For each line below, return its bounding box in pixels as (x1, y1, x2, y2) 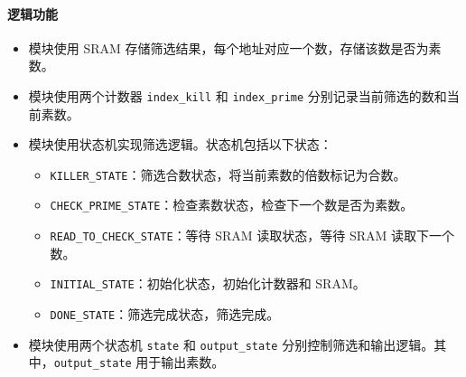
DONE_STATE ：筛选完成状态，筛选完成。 (50, 305, 280, 324)
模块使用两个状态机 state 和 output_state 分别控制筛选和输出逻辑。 (28, 335, 434, 353)
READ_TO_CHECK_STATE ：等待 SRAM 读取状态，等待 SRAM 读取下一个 (50, 226, 455, 245)
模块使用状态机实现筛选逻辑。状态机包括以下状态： (28, 135, 332, 154)
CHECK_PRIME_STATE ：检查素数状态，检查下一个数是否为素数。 (50, 195, 414, 214)
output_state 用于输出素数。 (53, 353, 225, 372)
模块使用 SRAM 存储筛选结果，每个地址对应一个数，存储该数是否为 (28, 38, 429, 57)
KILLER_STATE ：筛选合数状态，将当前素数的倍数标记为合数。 (50, 165, 406, 184)
